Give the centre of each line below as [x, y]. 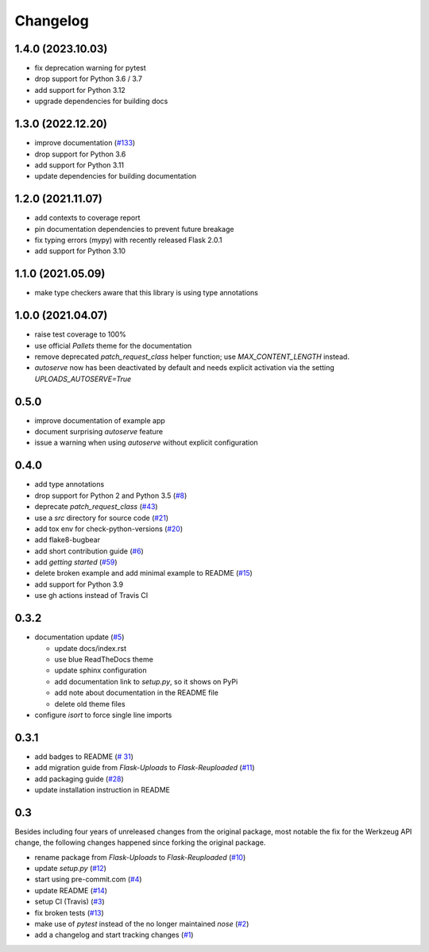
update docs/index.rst [91, 648]
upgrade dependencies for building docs [101, 101]
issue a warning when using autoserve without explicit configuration [146, 443]
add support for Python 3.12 [80, 90]
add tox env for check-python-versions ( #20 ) [108, 529]
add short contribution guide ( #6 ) [89, 551]
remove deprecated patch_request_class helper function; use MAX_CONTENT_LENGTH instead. [192, 357]
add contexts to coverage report [87, 218]
